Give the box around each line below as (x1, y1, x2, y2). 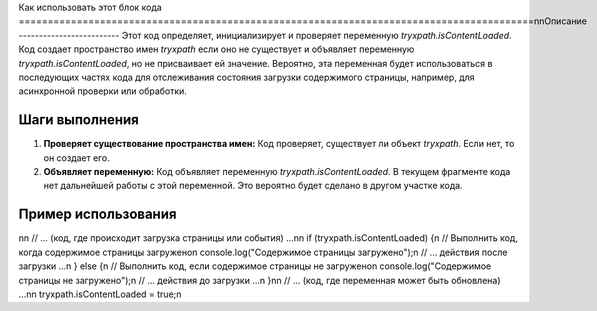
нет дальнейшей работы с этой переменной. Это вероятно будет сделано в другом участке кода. (43, 180, 464, 192)
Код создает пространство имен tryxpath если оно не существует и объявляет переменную (18, 43, 415, 55)
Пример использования (18, 206, 177, 223)
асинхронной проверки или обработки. (18, 85, 187, 97)
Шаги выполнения (18, 111, 139, 129)
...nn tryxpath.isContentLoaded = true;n (18, 288, 182, 300)
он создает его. (43, 151, 110, 164)
